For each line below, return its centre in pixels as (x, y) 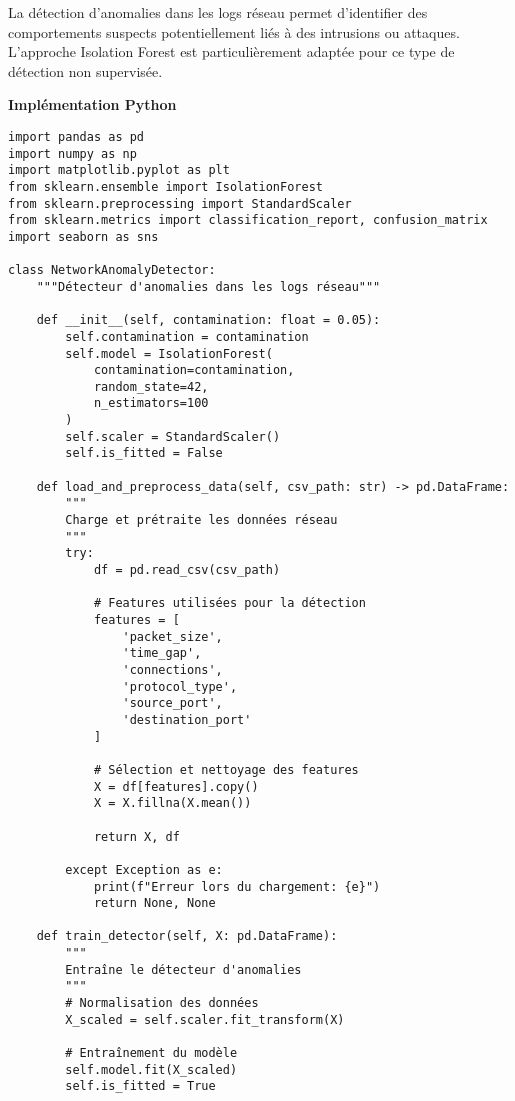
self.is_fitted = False (144, 453)
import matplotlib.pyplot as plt (119, 170)
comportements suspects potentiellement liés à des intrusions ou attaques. (234, 31)
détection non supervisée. (85, 70)
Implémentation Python (92, 104)
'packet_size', (172, 636)
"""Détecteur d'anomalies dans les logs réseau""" (208, 286)
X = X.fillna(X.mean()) (172, 803)
